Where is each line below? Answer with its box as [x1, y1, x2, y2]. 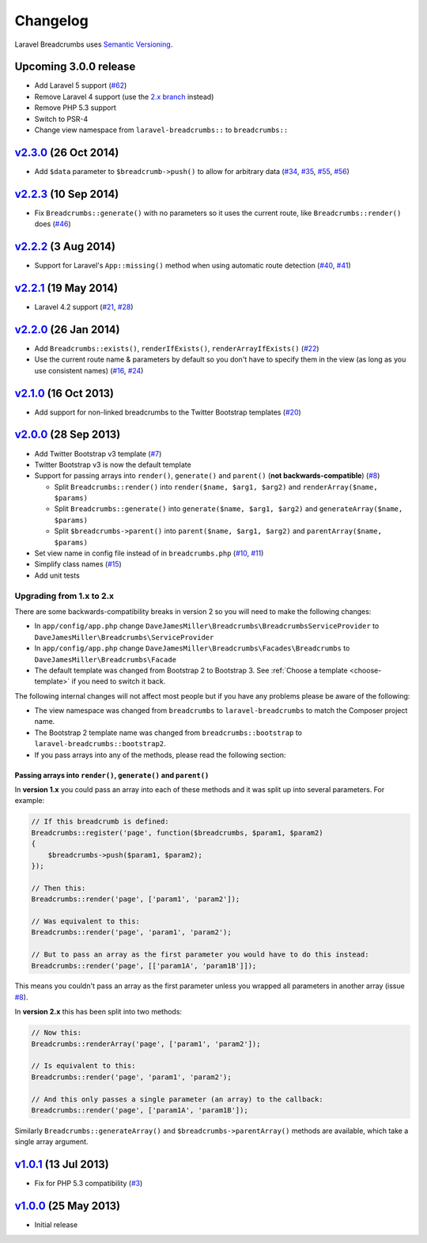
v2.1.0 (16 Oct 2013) [14, 386, 115, 400]
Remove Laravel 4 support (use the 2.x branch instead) [34, 92, 214, 101]
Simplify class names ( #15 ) [34, 559, 122, 569]
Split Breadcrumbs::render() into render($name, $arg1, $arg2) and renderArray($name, [54, 482, 379, 491]
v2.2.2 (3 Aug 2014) [14, 240, 116, 253]
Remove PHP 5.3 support [34, 103, 116, 112]
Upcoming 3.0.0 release [14, 60, 136, 74]
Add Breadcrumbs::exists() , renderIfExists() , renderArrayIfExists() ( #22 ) [34, 343, 319, 353]
